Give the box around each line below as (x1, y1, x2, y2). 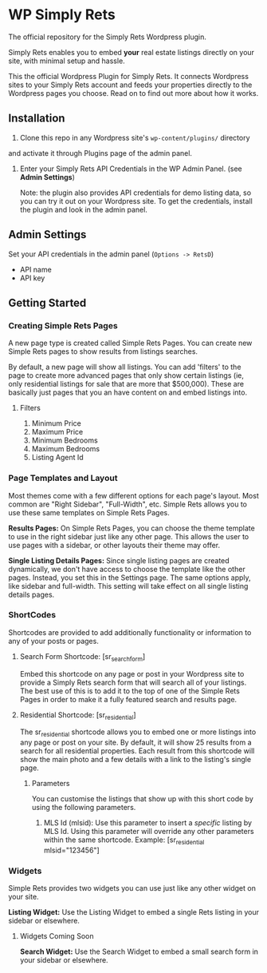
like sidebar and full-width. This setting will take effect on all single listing (8, 581, 249, 590)
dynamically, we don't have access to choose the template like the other (8, 564, 245, 574)
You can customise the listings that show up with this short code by (31, 794, 253, 804)
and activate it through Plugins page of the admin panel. (8, 148, 193, 157)
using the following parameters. (31, 803, 136, 812)
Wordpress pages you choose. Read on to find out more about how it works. (8, 88, 259, 97)
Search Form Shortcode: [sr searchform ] (19, 651, 146, 663)
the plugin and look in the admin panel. (19, 205, 147, 214)
